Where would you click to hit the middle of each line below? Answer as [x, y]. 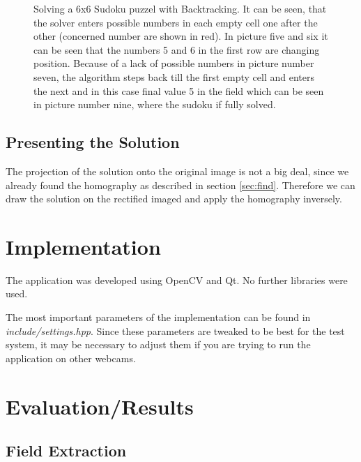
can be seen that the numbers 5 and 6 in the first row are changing [177, 49]
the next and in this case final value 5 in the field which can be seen [179, 90]
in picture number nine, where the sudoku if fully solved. [155, 104]
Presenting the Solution [93, 142]
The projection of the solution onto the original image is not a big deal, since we [177, 171]
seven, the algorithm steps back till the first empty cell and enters [174, 76]
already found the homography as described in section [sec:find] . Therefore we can [180, 185]
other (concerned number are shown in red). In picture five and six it [181, 36]
